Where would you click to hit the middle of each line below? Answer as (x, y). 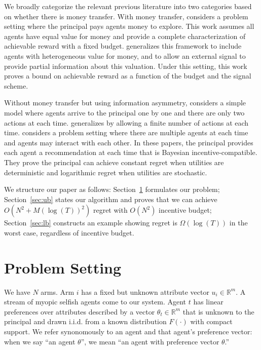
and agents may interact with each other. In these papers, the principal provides (129, 142)
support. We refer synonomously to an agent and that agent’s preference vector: (128, 331)
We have (17, 291)
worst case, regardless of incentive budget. (69, 232)
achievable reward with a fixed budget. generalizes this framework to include (123, 46)
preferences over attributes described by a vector (80, 311)
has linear (208, 302)
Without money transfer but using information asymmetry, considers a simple (125, 103)
